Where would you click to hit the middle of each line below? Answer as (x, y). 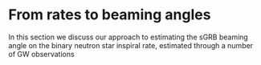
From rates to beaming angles (110, 15)
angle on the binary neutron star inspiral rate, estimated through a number (131, 45)
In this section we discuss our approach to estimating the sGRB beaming (128, 37)
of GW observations (41, 54)
